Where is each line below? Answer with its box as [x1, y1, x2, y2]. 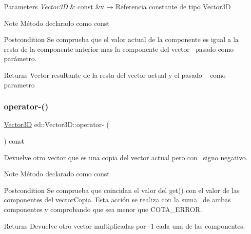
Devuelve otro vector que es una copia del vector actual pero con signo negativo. [4, 152, 248, 162]
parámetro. [4, 53, 37, 64]
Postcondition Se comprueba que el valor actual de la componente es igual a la [4, 34, 239, 44]
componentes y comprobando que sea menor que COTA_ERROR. [4, 204, 202, 214]
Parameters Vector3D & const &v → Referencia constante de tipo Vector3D [4, 1, 231, 11]
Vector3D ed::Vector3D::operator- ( [4, 119, 109, 129]
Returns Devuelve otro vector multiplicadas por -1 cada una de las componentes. [4, 220, 245, 231]
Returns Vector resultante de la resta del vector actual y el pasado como [4, 69, 226, 80]
